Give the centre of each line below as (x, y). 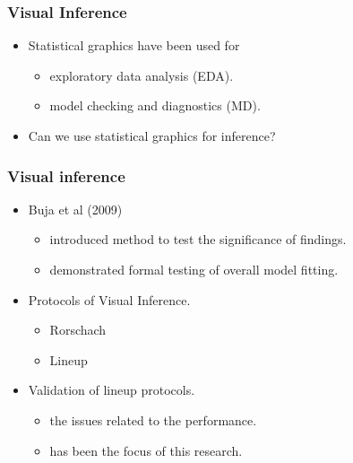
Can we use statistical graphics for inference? (152, 135)
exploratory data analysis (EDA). (142, 75)
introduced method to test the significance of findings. (198, 239)
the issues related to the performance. (153, 419)
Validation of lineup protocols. (112, 390)
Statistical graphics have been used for (134, 45)
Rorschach (78, 330)
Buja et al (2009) (75, 209)
